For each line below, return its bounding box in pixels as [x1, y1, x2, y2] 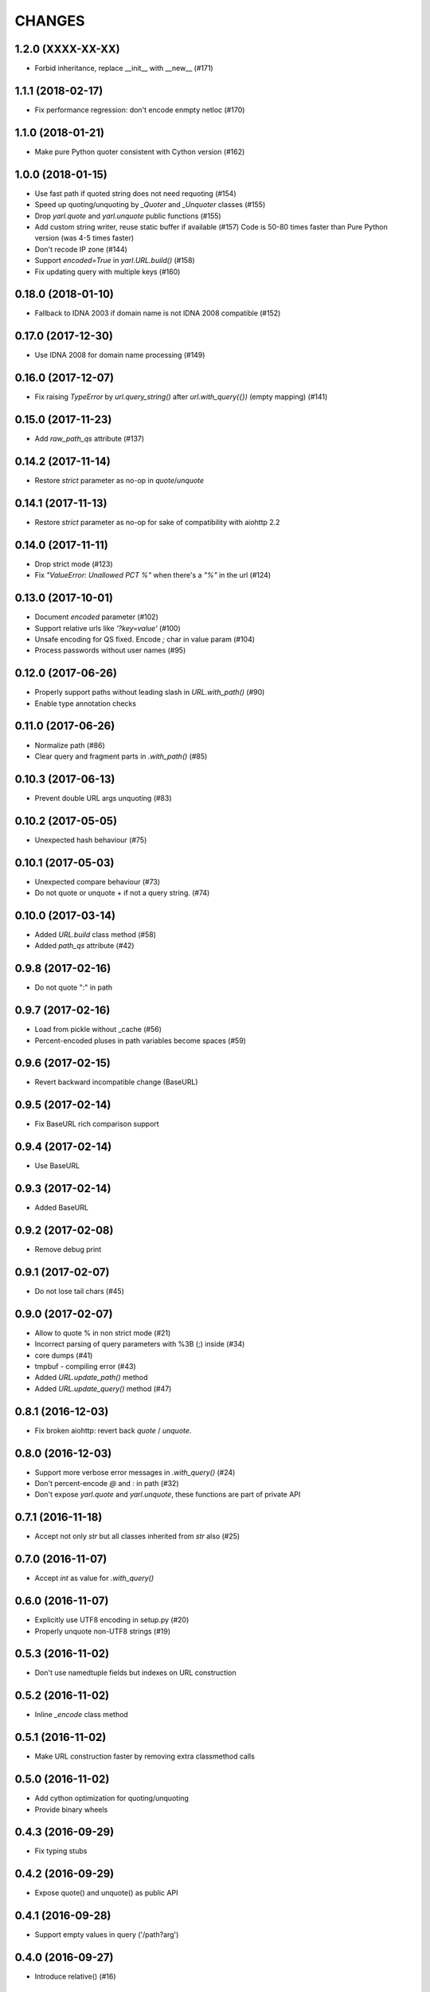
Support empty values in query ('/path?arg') [34, 1930, 179, 1939]
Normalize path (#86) [34, 740, 105, 750]
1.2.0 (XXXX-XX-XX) [14, 42, 120, 56]
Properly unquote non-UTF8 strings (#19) [34, 1626, 171, 1636]
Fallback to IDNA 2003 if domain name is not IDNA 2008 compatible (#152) [34, 308, 281, 318]
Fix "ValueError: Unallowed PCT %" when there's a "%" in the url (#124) [34, 571, 271, 580]
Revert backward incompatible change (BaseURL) [34, 1077, 198, 1087]
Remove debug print [34, 1245, 102, 1254]
